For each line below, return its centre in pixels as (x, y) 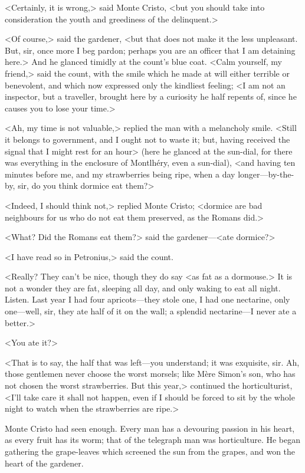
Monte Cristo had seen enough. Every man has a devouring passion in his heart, (150, 428)
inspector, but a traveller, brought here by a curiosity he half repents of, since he (151, 96)
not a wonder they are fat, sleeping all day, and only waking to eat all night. (143, 288)
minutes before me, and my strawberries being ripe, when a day (120, 174)
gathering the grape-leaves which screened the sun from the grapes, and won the (150, 451)
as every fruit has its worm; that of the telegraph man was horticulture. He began (153, 440)
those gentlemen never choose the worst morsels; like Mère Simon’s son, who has (150, 374)
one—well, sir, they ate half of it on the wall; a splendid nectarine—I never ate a (151, 311)
